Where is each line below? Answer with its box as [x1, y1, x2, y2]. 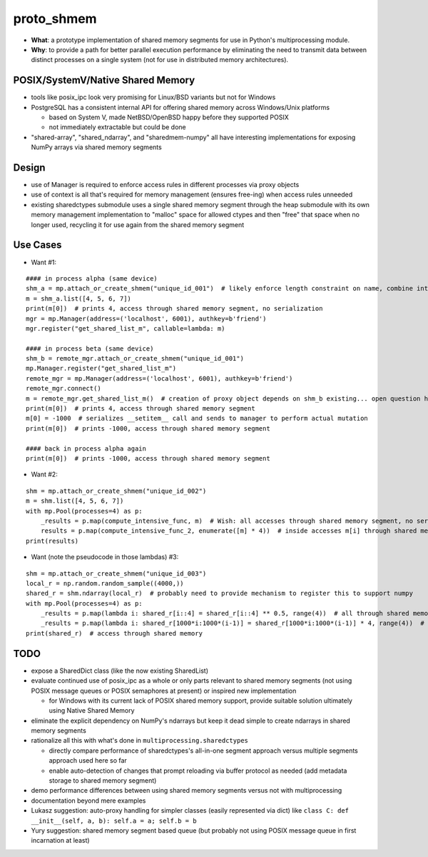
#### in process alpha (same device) [26, 274, 158, 282]
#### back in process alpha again [26, 444, 146, 453]
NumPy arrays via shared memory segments [31, 143, 162, 151]
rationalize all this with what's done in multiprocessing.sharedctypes [31, 736, 249, 745]
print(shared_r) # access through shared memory [26, 629, 203, 637]
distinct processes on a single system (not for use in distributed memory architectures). [31, 56, 289, 64]
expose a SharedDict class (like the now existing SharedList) [31, 666, 209, 675]
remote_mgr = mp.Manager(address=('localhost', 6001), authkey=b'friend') [26, 374, 293, 382]
